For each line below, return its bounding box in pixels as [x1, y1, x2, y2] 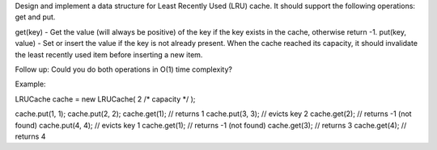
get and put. [15, 12, 56, 22]
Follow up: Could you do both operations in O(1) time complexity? [15, 65, 233, 74]
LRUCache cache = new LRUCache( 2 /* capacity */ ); [15, 94, 196, 104]
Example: [15, 79, 46, 89]
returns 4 [15, 131, 46, 141]
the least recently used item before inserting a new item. [15, 49, 203, 60]
